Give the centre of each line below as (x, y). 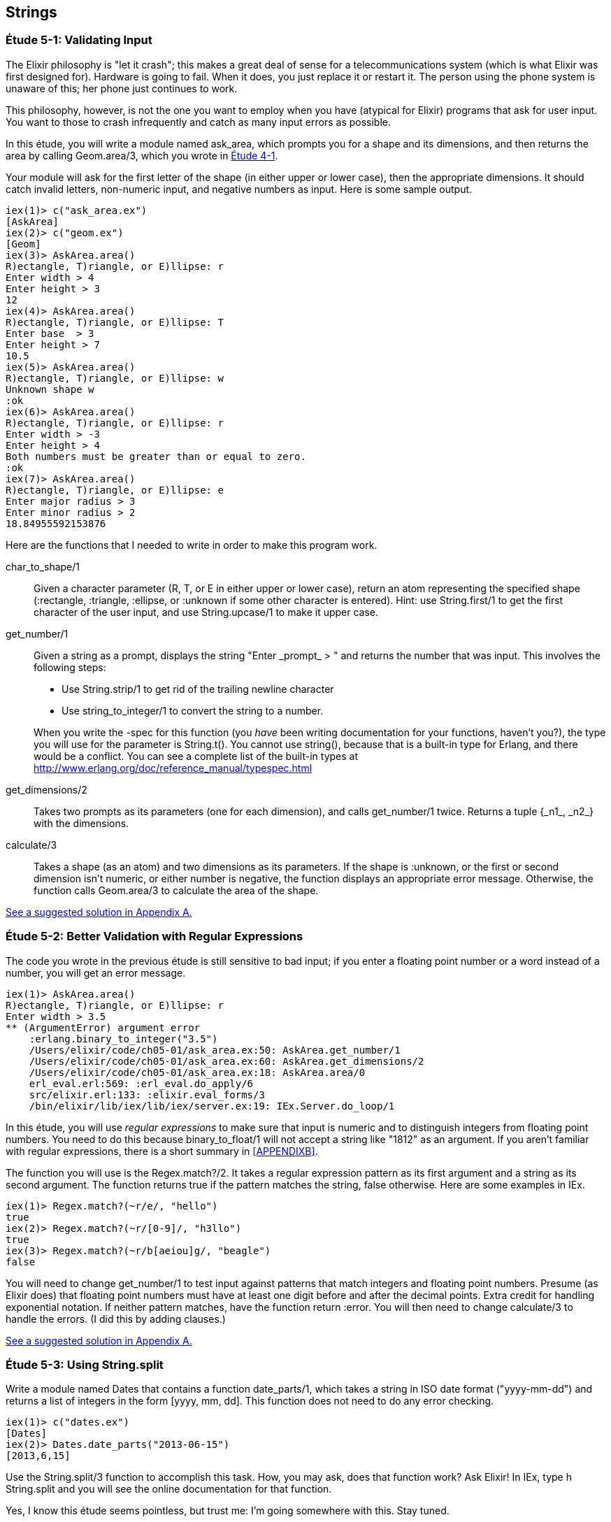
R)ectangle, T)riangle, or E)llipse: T (115, 322)
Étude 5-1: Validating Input (79, 40)
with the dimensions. (81, 823)
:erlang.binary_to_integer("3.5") (123, 1039)
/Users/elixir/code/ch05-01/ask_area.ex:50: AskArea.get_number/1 (215, 1050)
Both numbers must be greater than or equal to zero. (156, 456)
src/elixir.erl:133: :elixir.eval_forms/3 (147, 1094)
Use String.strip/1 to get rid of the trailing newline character (198, 689)
